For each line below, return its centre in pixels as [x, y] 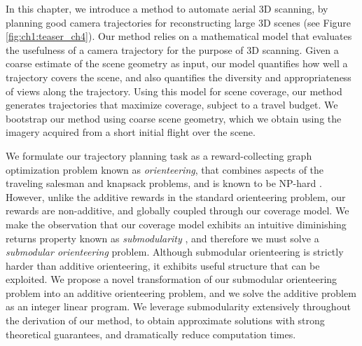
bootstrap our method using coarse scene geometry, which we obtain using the [174, 118]
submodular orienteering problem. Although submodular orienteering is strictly [175, 252]
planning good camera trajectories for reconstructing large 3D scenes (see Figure [179, 22]
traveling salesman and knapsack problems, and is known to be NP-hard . [164, 183]
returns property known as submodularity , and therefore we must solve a [162, 238]
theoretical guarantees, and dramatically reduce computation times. [151, 334]
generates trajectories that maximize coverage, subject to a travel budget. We [172, 105]
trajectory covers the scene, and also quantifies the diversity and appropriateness [179, 77]
